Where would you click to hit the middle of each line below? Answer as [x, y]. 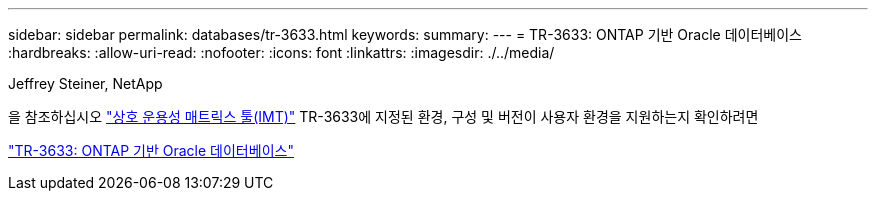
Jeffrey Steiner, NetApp [85, 83]
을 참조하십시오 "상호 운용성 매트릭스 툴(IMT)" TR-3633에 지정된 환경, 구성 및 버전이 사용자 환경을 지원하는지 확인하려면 [383, 116]
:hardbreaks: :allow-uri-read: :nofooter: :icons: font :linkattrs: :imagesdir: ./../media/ [281, 52]
